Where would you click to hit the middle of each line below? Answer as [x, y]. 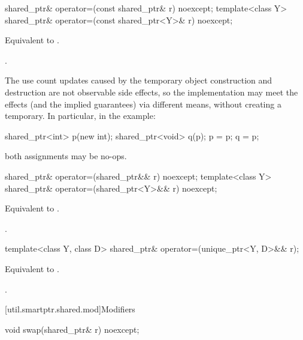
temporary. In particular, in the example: [80, 116]
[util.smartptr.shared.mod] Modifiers [70, 309]
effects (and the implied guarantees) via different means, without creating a [143, 104]
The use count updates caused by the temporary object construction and [139, 80]
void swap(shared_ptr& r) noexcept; [72, 329]
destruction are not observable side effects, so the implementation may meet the [151, 92]
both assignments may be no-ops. [66, 156]
